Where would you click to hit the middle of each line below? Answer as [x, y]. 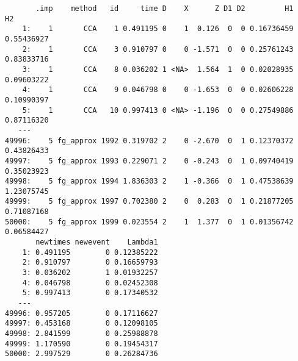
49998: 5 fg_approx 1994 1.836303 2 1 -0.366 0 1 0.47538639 [149, 181]
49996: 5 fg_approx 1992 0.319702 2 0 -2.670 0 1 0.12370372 [149, 141]
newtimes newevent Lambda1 [97, 242]
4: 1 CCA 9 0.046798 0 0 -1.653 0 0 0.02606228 [158, 90]
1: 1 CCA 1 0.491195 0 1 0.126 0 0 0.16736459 [158, 29]
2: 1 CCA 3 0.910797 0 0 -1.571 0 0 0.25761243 [158, 49]
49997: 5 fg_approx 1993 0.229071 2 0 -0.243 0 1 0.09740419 [149, 161]
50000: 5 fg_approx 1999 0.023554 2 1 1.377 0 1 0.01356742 [149, 222]
